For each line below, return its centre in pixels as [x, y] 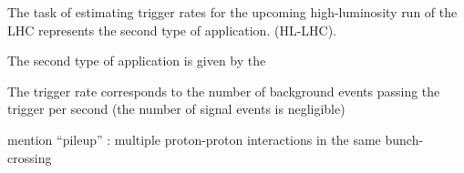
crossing [30, 157]
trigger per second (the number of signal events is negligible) [176, 109]
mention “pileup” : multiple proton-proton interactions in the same [194, 139]
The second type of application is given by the [137, 61]
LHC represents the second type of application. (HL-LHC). [172, 30]
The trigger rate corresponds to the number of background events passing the [224, 91]
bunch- [404, 139]
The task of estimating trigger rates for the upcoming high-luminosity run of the [232, 12]
